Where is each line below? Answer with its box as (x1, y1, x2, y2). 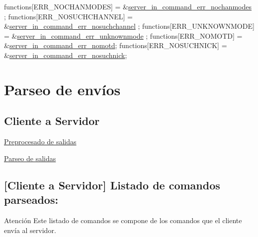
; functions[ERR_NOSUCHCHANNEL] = (4, 11, 133, 21)
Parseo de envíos (4, 79, 121, 99)
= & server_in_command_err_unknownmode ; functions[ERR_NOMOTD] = (4, 30, 243, 41)
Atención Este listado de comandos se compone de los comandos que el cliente (4, 215, 242, 225)
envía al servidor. (4, 225, 56, 235)
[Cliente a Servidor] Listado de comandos (4, 177, 220, 192)
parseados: (4, 192, 59, 207)
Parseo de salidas (4, 153, 56, 163)
